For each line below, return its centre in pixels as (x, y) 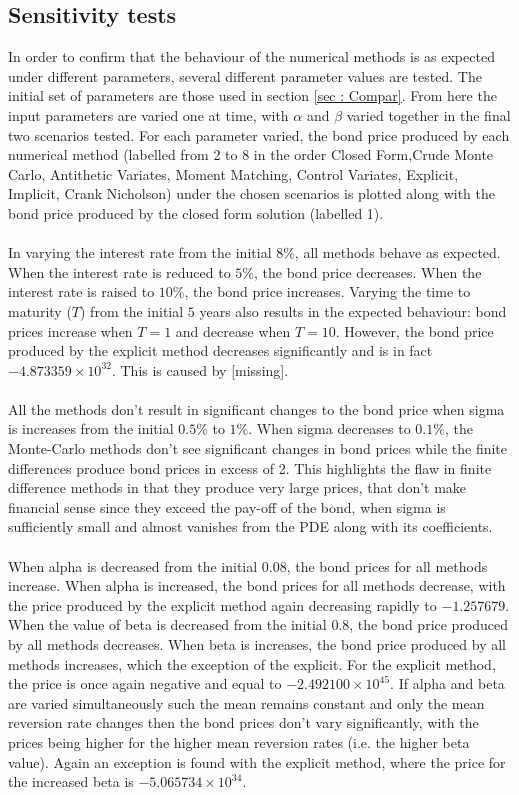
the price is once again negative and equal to (145, 683)
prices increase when (70, 330)
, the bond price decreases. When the (368, 271)
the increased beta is (71, 781)
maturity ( (40, 310)
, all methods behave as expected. (397, 252)
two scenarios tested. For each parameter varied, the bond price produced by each (259, 134)
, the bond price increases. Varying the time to (327, 291)
